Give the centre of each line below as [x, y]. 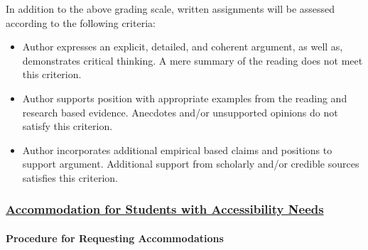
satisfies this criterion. [70, 177]
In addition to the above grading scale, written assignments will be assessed [171, 9]
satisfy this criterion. [67, 126]
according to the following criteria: [81, 22]
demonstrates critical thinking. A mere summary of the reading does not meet [193, 60]
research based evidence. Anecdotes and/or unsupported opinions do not [180, 112]
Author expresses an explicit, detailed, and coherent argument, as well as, [183, 47]
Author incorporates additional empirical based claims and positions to [177, 150]
